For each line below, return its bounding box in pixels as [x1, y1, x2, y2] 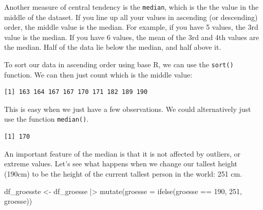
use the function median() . [4, 113, 89, 124]
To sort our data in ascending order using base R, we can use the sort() [4, 59, 234, 70]
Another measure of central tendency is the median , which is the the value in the [4, 2, 259, 12]
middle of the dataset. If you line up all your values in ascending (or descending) [4, 11, 258, 22]
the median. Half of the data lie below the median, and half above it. [4, 42, 221, 52]
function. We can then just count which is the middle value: [4, 69, 193, 80]
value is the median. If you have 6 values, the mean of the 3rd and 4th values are [4, 31, 259, 42]
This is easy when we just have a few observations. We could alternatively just [4, 103, 251, 114]
